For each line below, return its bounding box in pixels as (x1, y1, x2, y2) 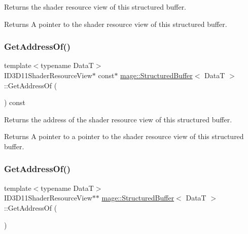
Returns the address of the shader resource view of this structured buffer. (4, 114, 232, 124)
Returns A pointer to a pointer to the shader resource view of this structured (4, 131, 244, 142)
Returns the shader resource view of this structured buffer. (4, 2, 187, 12)
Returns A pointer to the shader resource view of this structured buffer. (4, 18, 227, 29)
